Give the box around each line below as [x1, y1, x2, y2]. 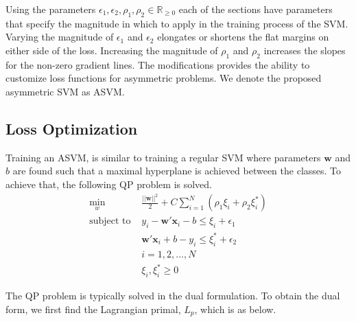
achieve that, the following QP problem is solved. [5, 176, 212, 191]
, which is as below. [194, 301, 276, 316]
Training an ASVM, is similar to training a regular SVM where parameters [5, 150, 321, 164]
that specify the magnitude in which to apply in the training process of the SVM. [5, 16, 348, 30]
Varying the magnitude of [5, 30, 114, 44]
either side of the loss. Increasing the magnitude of [5, 43, 218, 57]
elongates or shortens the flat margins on [157, 30, 329, 44]
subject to [89, 216, 131, 227]
